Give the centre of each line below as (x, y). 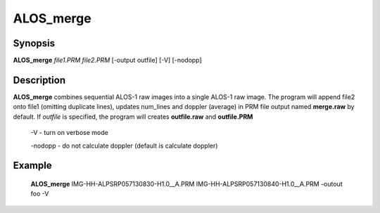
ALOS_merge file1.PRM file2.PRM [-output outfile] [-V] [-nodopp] (107, 60)
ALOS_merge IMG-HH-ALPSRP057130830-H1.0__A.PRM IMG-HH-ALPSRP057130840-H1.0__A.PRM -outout (186, 183)
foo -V (40, 194)
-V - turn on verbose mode (69, 133)
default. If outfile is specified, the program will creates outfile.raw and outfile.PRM (133, 117)
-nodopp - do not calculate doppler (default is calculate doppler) (124, 146)
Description (39, 80)
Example (32, 166)
